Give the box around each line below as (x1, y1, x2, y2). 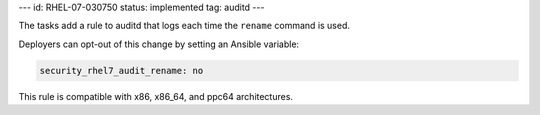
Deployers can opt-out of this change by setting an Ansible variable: (18, 38, 300, 50)
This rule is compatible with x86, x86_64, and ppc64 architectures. (18, 90, 294, 102)
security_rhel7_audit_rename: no (39, 65, 204, 76)
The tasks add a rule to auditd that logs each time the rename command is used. (18, 20, 350, 32)
